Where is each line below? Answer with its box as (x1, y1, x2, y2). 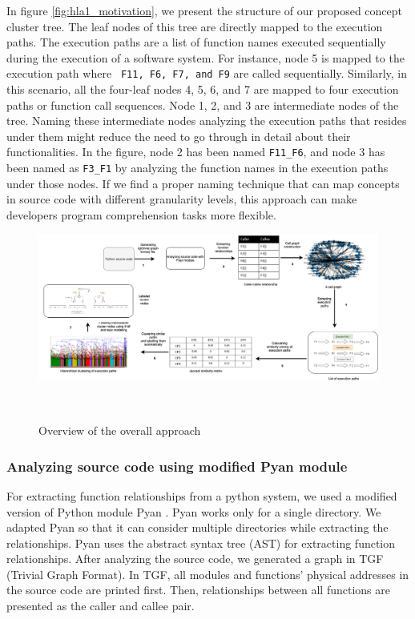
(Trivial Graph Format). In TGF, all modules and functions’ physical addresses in (6, 565, 409, 582)
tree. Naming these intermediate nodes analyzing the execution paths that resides (6, 112, 407, 129)
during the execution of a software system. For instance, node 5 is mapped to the (6, 49, 405, 66)
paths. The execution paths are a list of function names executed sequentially (6, 34, 386, 50)
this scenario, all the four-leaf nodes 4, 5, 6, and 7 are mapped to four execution (6, 81, 399, 98)
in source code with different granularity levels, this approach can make (6, 191, 357, 207)
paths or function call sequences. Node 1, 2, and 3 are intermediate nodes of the (6, 96, 399, 113)
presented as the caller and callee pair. (6, 597, 195, 614)
